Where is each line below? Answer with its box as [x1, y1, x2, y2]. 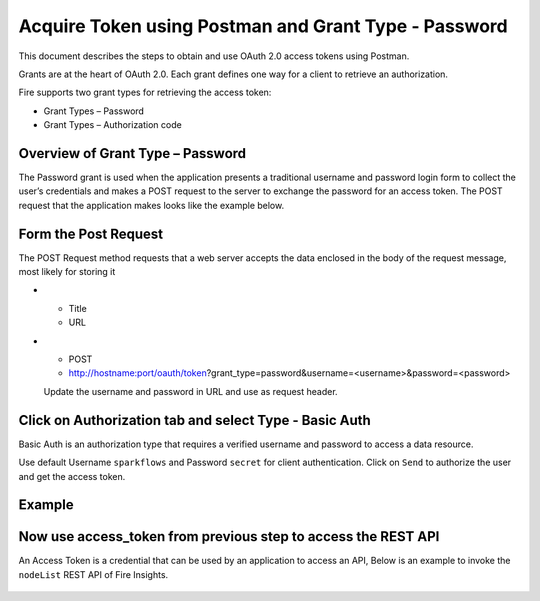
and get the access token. [18, 470, 126, 482]
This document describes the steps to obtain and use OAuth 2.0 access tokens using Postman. [18, 50, 410, 62]
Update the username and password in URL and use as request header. [43, 385, 339, 397]
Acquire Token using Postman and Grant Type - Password [18, 15, 509, 37]
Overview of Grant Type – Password [18, 145, 247, 162]
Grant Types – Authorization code [43, 119, 182, 131]
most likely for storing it [18, 266, 116, 278]
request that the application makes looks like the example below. [18, 199, 285, 211]
